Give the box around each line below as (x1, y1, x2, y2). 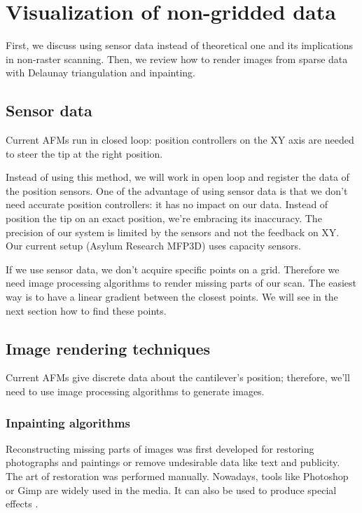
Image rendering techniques (6, 337, 211, 359)
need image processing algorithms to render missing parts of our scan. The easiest (6, 275, 356, 290)
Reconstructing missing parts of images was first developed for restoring (6, 441, 314, 456)
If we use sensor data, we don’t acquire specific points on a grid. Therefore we (6, 261, 340, 276)
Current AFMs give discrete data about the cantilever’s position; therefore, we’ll (6, 370, 350, 385)
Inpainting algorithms (6, 413, 131, 431)
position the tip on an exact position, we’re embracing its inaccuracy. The (6, 211, 322, 226)
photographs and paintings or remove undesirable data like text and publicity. (6, 455, 340, 470)
